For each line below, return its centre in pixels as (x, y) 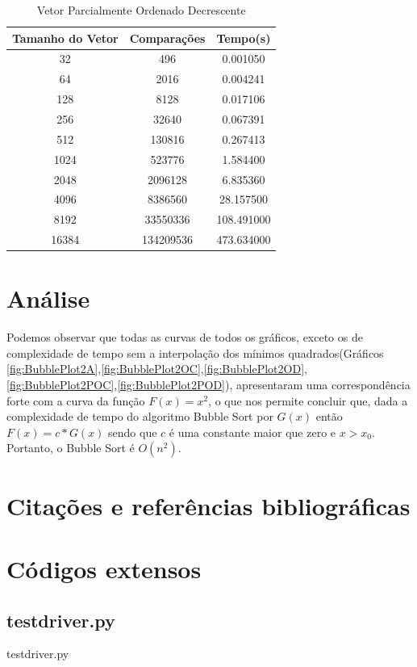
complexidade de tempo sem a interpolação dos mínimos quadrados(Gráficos (195, 352)
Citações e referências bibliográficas (208, 505)
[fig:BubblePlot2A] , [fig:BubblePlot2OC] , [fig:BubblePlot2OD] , (157, 369)
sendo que (133, 432)
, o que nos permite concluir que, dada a (308, 400)
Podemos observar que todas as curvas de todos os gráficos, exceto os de (185, 337)
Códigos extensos (104, 568)
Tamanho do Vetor (65, 38)
